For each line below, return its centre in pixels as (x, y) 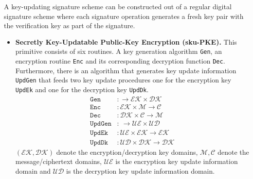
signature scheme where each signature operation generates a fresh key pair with (124, 16)
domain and (33, 171)
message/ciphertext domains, (58, 161)
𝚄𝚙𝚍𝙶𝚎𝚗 (101, 123)
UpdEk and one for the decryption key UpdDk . (82, 89)
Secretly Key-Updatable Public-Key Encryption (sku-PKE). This (126, 41)
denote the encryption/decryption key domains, (127, 152)
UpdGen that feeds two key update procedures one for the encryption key (123, 80)
